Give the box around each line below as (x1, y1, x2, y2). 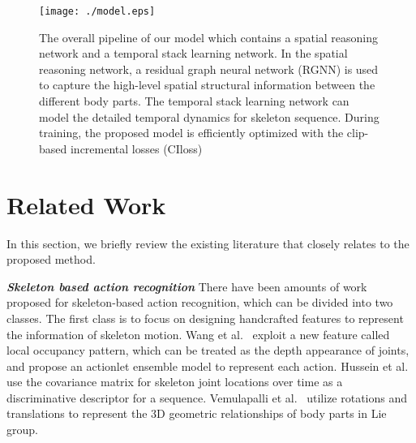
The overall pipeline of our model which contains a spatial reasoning (39, 28, 379, 45)
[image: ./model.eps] (39, 6, 156, 17)
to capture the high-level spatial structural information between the (39, 76, 375, 93)
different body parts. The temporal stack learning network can (39, 92, 350, 110)
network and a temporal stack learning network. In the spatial (39, 45, 348, 62)
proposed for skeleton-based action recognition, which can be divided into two (6, 294, 393, 311)
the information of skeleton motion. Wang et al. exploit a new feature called (6, 325, 390, 342)
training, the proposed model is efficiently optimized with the (39, 124, 344, 141)
